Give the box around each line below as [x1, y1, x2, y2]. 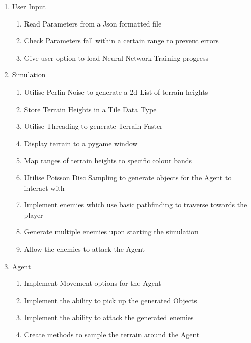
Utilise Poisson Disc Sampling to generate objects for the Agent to [24, 172, 232, 182]
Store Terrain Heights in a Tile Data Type [24, 103, 157, 114]
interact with [24, 182, 65, 193]
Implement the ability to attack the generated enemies [24, 312, 194, 323]
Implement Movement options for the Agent [24, 278, 161, 288]
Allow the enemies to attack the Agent [24, 243, 145, 254]
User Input [12, 1, 46, 11]
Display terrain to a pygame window [24, 138, 138, 148]
